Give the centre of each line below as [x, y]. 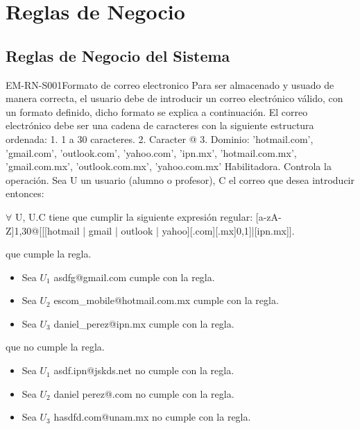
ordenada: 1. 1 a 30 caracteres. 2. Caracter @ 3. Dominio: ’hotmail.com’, [160, 138]
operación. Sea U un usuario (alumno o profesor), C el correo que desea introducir [180, 179]
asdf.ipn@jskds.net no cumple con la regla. [144, 370]
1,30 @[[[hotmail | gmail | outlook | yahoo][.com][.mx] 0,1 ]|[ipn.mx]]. [154, 230]
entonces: [25, 193]
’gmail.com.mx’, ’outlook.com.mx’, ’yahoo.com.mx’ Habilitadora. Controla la [169, 166]
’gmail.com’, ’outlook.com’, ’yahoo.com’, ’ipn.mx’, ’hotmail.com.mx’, [151, 152]
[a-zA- [268, 216]
